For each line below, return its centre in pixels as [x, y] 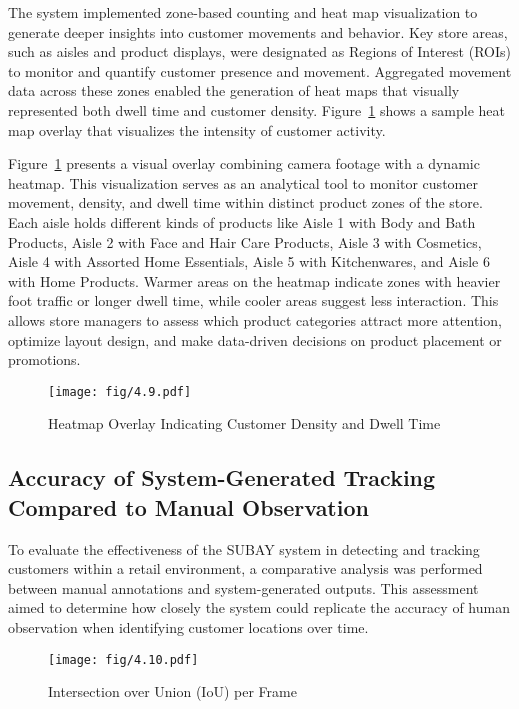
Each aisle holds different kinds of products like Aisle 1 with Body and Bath [242, 221]
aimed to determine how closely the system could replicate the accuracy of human [259, 607]
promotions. [44, 359]
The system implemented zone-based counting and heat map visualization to [243, 12]
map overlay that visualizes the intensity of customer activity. [197, 129]
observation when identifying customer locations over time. [188, 626]
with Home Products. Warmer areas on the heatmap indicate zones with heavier [254, 280]
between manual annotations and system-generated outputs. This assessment [243, 587]
